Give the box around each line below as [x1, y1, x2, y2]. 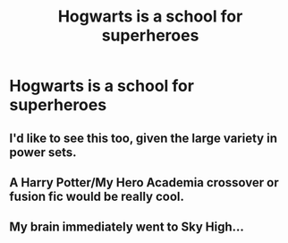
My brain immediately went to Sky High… [9, 220, 244, 235]
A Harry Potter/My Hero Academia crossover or [9, 175, 279, 190]
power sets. [9, 144, 78, 160]
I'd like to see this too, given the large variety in [9, 130, 277, 145]
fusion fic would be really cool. [9, 188, 185, 204]
